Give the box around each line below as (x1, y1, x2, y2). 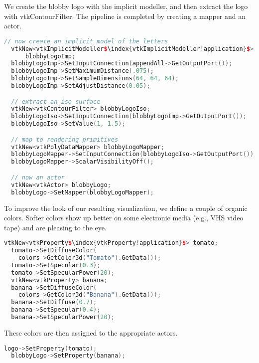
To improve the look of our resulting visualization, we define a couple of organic (4, 202, 248, 213)
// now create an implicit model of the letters (4, 37, 168, 45)
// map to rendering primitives (11, 136, 119, 143)
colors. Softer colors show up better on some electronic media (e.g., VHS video (4, 212, 244, 223)
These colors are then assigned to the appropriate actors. (4, 327, 178, 338)
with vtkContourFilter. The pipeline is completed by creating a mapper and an (4, 10, 246, 21)
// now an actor (11, 174, 65, 181)
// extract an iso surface (11, 98, 101, 105)
